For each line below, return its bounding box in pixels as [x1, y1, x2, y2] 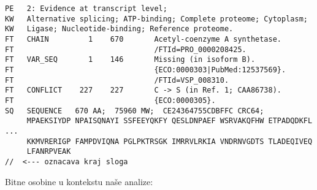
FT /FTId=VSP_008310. [5, 75, 229, 85]
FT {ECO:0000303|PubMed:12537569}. [5, 65, 286, 74]
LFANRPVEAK [26, 147, 71, 156]
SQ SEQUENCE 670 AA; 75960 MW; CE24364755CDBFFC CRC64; [5, 106, 264, 115]
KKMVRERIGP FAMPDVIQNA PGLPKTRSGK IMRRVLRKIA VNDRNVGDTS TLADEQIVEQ [26, 137, 313, 146]
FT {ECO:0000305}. [5, 96, 216, 105]
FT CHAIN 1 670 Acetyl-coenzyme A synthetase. [5, 34, 282, 44]
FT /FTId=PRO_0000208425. [5, 45, 246, 54]
